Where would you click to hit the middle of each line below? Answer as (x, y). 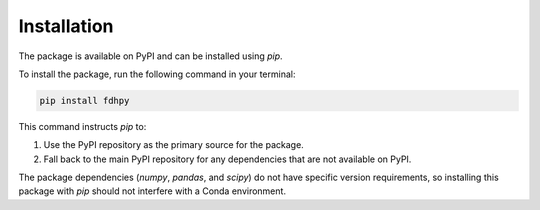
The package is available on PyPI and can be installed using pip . (151, 56)
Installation (66, 26)
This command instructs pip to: (82, 126)
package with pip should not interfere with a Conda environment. (152, 191)
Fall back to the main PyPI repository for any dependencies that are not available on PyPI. (227, 159)
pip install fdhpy (84, 100)
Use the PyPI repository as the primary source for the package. (173, 145)
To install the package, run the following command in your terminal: (157, 74)
